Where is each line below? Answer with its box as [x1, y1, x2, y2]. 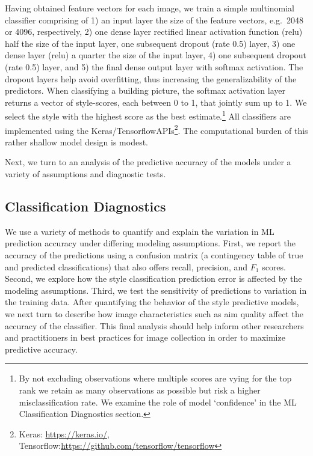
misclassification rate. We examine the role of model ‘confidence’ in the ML [19, 395, 297, 408]
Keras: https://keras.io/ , [19, 427, 110, 440]
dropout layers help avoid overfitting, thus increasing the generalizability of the [5, 72, 297, 85]
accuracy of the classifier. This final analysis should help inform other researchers [5, 319, 304, 332]
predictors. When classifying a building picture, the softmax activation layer [5, 84, 286, 97]
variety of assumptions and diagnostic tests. [5, 168, 166, 180]
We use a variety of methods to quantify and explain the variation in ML [5, 225, 274, 237]
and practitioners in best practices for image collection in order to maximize [5, 331, 285, 344]
